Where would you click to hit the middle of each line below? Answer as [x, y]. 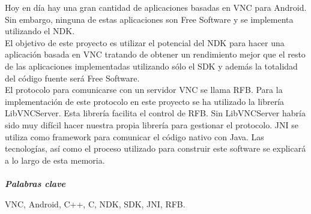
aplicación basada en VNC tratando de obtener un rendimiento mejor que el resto [155, 54]
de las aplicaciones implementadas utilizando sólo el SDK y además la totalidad [151, 66]
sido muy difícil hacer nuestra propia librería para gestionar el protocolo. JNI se [152, 124]
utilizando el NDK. [40, 31]
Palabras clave [35, 183]
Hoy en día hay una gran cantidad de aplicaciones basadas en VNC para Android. [156, 7]
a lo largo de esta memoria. [55, 160]
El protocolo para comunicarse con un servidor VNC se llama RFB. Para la [144, 90]
